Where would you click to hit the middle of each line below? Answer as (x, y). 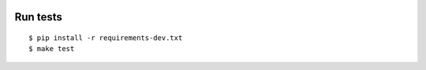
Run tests (38, 17)
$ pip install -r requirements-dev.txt (106, 38)
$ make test (52, 49)
